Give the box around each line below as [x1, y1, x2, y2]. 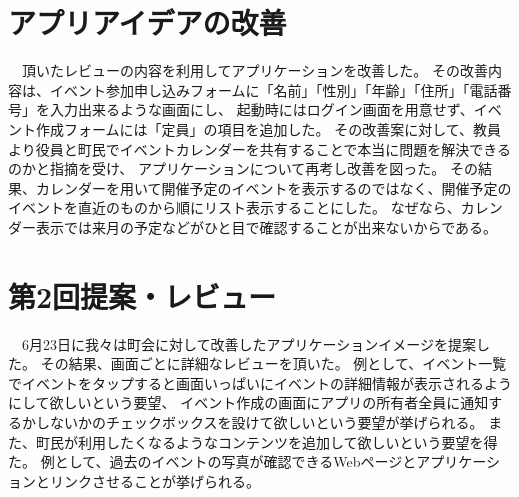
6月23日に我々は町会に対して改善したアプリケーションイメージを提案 [21, 333, 477, 354]
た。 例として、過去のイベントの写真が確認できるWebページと [8, 451, 417, 472]
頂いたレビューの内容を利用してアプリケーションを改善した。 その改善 [21, 60, 488, 81]
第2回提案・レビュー [8, 275, 277, 316]
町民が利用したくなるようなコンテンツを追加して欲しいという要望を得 [35, 431, 498, 452]
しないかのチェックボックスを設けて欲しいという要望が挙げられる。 [35, 411, 484, 432]
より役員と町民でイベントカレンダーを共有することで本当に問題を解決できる [8, 138, 512, 159]
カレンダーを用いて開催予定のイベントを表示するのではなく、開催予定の [35, 177, 512, 198]
